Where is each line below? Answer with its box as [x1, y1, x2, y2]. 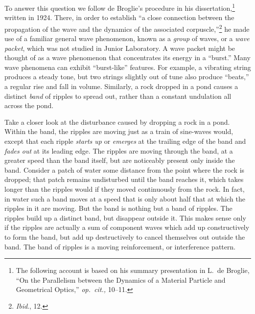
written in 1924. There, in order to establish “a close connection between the [4, 12, 234, 22]
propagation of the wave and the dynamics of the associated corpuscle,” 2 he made [4, 22, 250, 34]
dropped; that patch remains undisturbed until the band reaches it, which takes [4, 174, 244, 184]
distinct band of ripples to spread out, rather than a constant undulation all [4, 90, 232, 101]
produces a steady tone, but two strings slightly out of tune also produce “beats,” [4, 71, 249, 82]
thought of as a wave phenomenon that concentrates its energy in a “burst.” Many [4, 52, 251, 63]
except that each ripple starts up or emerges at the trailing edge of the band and [4, 136, 246, 146]
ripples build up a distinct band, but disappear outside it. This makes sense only [4, 212, 246, 223]
